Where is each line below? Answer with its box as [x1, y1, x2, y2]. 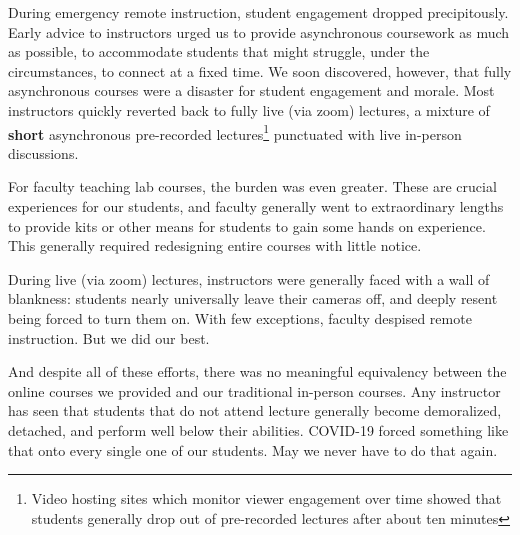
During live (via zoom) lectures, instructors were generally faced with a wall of [8, 268, 490, 289]
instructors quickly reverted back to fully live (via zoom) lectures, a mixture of [8, 99, 490, 120]
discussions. [8, 142, 79, 163]
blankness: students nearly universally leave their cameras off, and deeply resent [8, 288, 498, 309]
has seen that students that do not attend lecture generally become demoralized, [8, 400, 502, 421]
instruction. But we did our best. [8, 327, 210, 348]
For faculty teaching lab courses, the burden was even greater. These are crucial [8, 176, 497, 197]
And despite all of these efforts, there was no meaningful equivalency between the [8, 361, 507, 382]
